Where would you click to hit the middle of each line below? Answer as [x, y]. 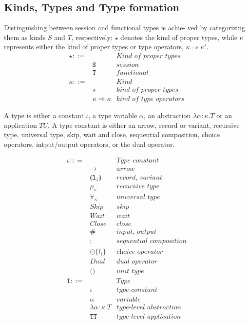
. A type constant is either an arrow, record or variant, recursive [144, 125]
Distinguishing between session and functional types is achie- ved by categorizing [125, 28]
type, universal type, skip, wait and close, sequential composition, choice [112, 134]
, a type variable [113, 115]
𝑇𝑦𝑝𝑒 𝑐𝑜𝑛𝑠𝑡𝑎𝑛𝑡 [138, 160]
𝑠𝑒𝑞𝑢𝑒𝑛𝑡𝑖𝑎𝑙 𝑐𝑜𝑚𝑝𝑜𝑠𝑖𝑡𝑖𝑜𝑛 [152, 241]
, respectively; [92, 37]
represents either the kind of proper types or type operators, [94, 47]
